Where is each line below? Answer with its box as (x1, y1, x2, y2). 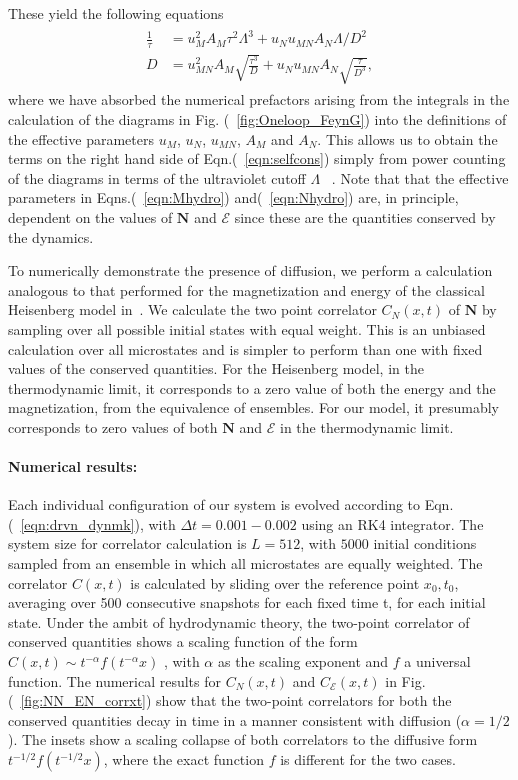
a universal (404, 651, 471, 672)
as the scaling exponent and (217, 651, 389, 672)
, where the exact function (103, 749, 264, 769)
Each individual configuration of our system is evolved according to (8, 494, 421, 515)
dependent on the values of (8, 206, 173, 227)
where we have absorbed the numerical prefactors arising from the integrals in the (8, 89, 510, 110)
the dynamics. (8, 226, 94, 247)
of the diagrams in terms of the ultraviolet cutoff (8, 167, 306, 188)
